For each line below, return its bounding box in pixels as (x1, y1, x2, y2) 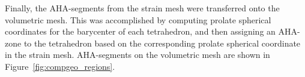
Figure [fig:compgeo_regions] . (5, 60, 115, 72)
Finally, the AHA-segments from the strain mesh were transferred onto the (5, 2, 280, 14)
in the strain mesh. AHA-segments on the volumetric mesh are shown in (5, 48, 270, 61)
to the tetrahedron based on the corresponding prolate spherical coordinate (23, 36, 301, 49)
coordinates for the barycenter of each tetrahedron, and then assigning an (5, 25, 276, 38)
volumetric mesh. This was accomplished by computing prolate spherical (5, 13, 271, 26)
